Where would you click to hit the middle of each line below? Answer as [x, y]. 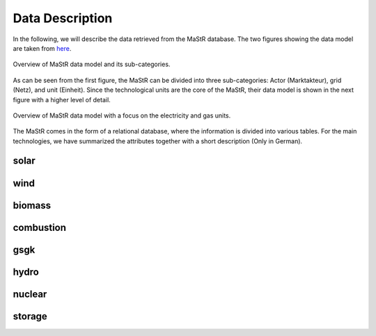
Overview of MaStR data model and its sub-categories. [92, 64]
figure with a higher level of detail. [62, 99]
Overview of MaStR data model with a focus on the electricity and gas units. [122, 115]
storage [30, 316]
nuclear [30, 294]
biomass [32, 205]
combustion [39, 227]
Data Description [63, 18]
